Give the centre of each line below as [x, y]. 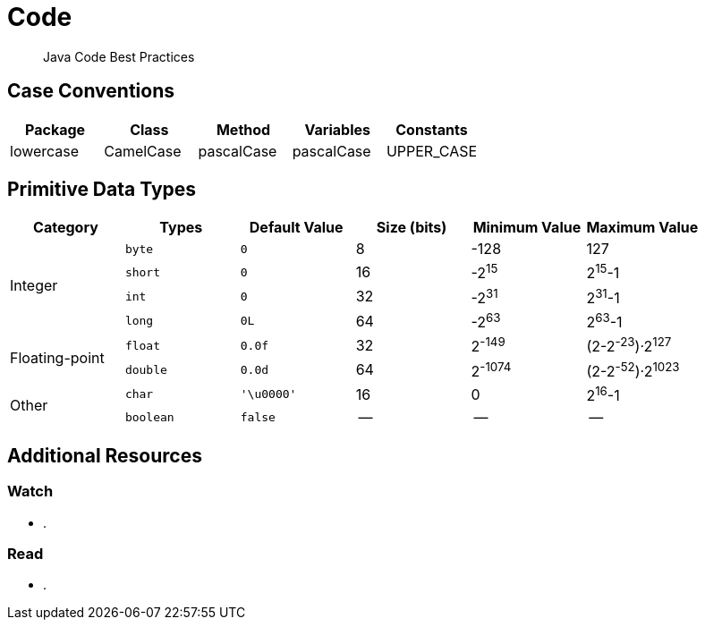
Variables [337, 129]
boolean [149, 417]
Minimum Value [527, 228]
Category [66, 228]
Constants [432, 129]
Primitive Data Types [102, 190]
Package [55, 129]
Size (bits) [412, 228]
